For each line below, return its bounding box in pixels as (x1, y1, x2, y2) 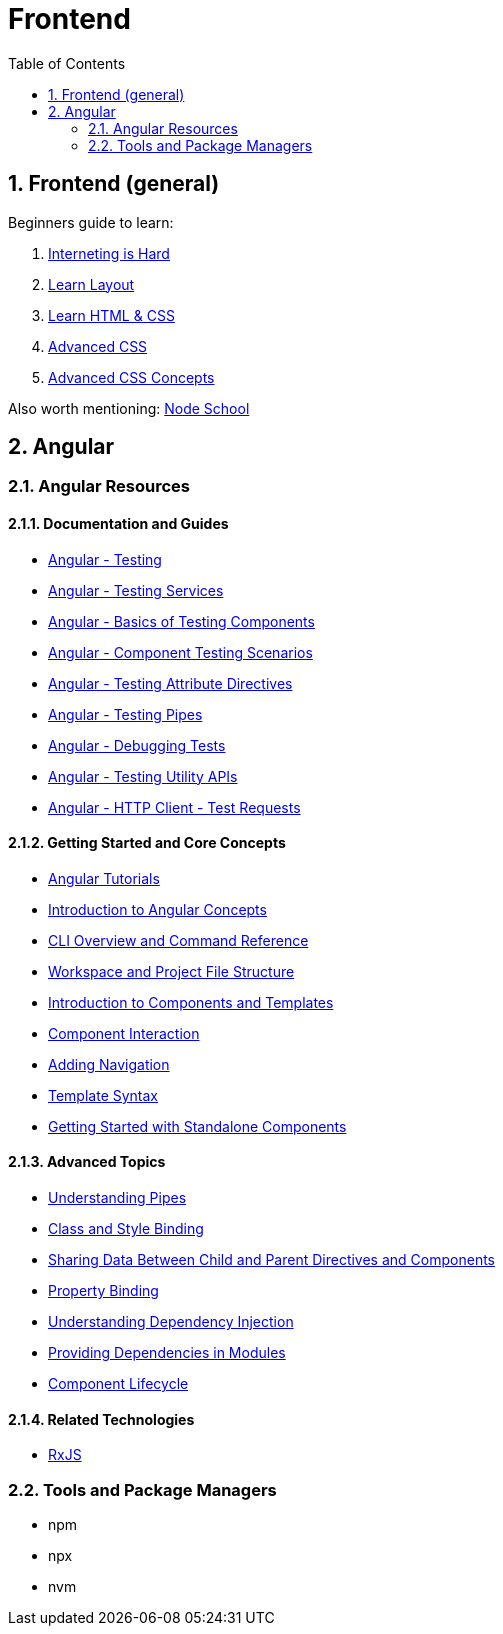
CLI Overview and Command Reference (48, 931, 309, 949)
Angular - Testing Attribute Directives (48, 674, 293, 692)
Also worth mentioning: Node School (8, 399, 250, 417)
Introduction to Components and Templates (48, 993, 334, 1011)
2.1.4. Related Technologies (8, 1410, 195, 1428)
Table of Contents (8, 54, 126, 72)
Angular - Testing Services (48, 581, 224, 599)
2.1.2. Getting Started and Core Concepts (8, 834, 286, 852)
